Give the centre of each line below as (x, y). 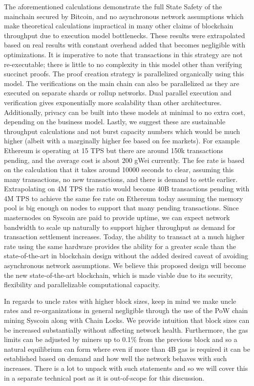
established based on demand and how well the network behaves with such (116, 358)
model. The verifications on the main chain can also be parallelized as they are (122, 83)
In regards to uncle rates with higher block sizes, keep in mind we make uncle (120, 301)
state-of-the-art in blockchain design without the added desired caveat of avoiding (126, 256)
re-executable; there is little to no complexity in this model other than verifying (123, 64)
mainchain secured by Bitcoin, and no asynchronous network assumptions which (124, 16)
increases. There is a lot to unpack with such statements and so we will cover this (126, 368)
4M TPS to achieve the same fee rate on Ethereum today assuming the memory (124, 198)
